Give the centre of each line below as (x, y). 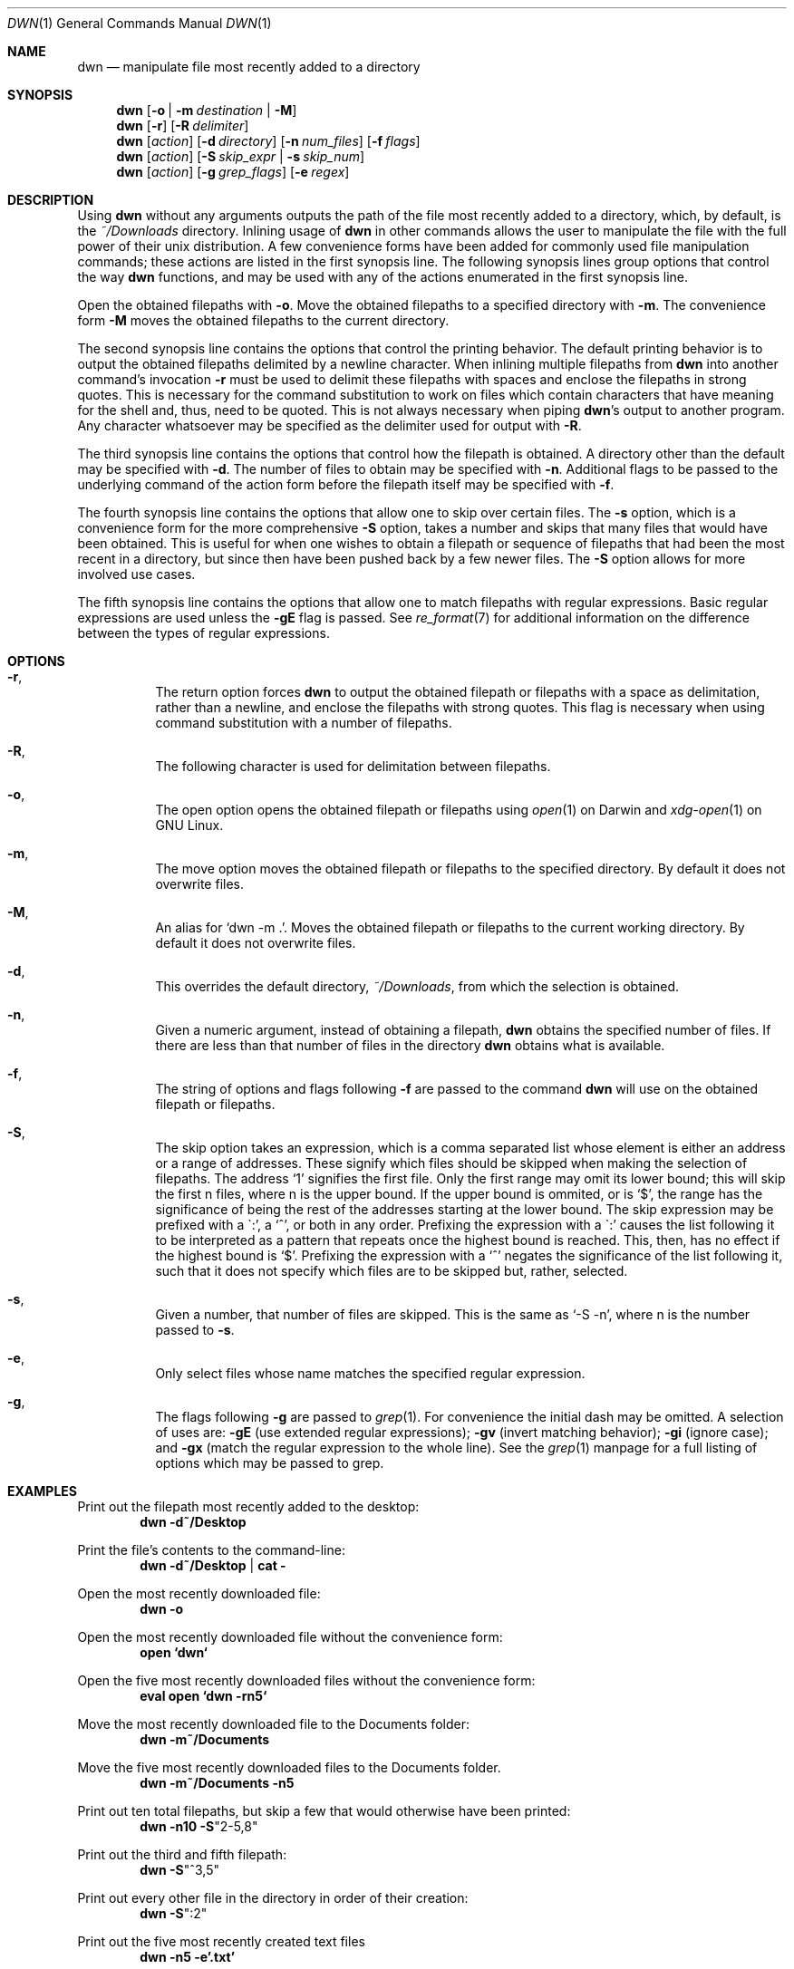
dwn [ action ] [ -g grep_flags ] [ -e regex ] (233, 172)
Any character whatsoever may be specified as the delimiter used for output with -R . (329, 425)
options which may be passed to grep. (270, 1463)
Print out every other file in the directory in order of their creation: (273, 1898)
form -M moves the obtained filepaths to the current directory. (263, 320)
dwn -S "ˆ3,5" (179, 1870)
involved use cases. (136, 574)
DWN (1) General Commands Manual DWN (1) (140, 23)
